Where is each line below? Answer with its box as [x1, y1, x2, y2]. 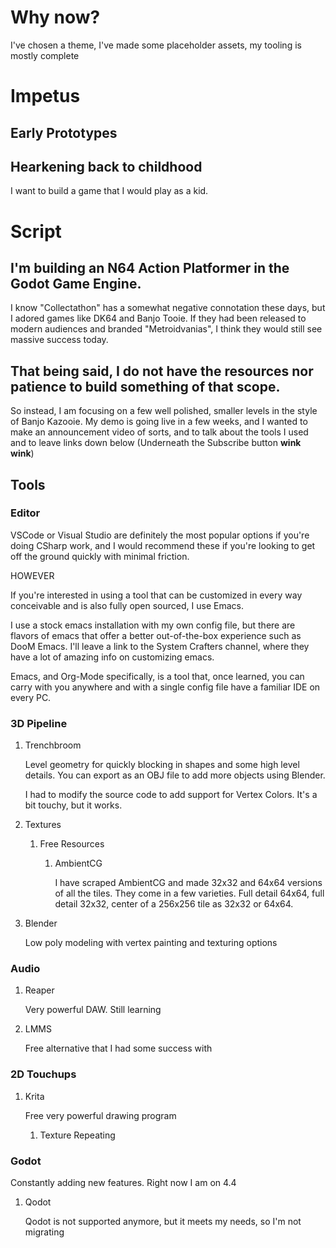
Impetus [10, 85, 81, 108]
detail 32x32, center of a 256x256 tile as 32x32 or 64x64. [54, 898, 294, 910]
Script [10, 220, 62, 243]
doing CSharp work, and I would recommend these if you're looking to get [10, 539, 316, 551]
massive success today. [10, 334, 109, 346]
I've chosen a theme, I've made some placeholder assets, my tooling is [10, 39, 302, 51]
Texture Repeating [39, 1129, 116, 1141]
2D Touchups [10, 1067, 77, 1081]
